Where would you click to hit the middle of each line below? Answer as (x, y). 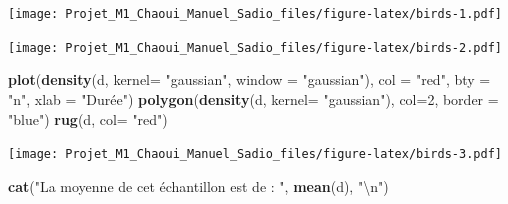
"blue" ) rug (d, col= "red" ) (88, 118)
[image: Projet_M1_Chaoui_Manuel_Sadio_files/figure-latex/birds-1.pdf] (255, 14)
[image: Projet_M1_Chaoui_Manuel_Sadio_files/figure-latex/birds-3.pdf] (255, 154)
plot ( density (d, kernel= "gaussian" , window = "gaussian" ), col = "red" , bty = (249, 79)
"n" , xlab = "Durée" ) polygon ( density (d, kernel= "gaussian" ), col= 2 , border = (253, 98)
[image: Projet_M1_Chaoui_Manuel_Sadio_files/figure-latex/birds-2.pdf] (255, 47)
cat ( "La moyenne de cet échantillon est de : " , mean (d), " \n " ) (198, 185)
